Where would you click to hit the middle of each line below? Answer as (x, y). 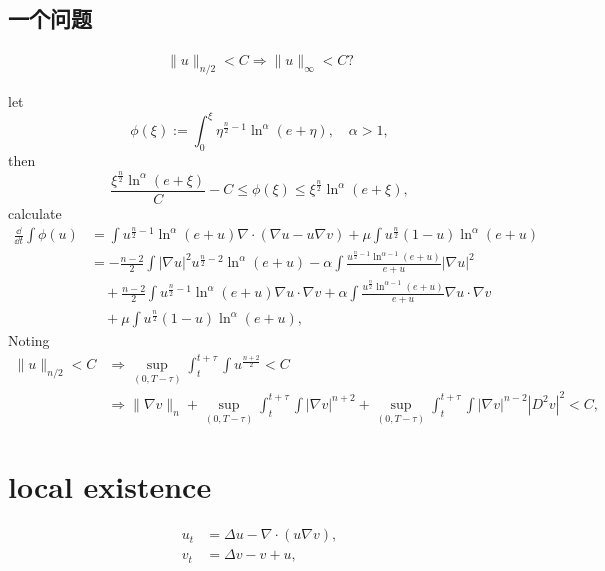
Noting (29, 340)
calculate (35, 212)
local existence (110, 486)
